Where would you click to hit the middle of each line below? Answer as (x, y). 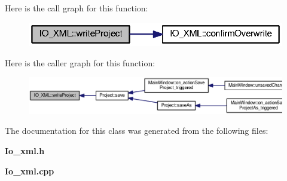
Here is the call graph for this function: (77, 8)
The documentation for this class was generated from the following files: (137, 131)
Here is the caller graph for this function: (80, 62)
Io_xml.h (25, 150)
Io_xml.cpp (30, 171)
